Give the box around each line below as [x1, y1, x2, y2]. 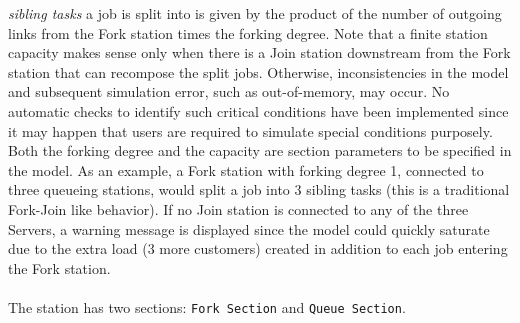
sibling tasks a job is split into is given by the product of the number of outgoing [8, 3, 502, 23]
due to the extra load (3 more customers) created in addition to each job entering [8, 238, 508, 259]
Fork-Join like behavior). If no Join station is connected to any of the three [8, 198, 469, 219]
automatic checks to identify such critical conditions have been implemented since [8, 100, 509, 121]
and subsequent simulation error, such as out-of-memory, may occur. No [8, 81, 450, 102]
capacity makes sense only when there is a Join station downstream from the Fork [8, 42, 511, 63]
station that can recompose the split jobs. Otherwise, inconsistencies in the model [8, 61, 509, 82]
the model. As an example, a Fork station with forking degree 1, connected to [8, 159, 484, 180]
